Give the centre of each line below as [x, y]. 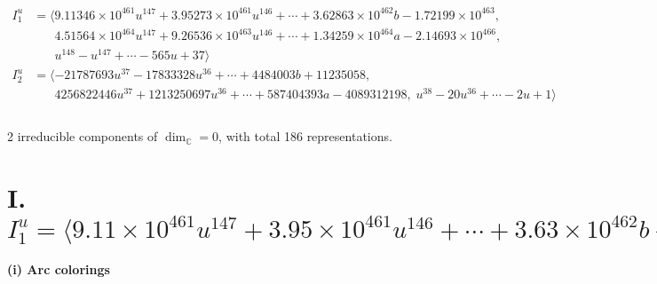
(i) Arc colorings [59, 269]
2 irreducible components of [83, 136]
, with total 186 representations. [305, 136]
